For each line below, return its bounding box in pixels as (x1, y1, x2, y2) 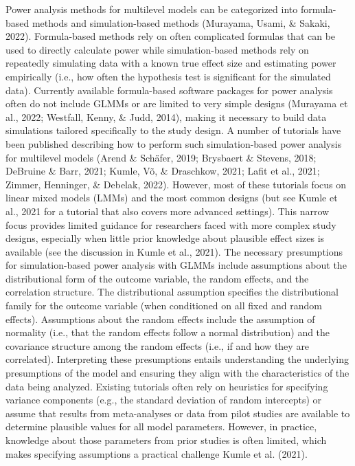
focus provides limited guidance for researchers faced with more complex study (5, 217, 336, 232)
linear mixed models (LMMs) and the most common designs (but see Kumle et (5, 190, 338, 205)
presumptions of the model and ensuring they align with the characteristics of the (5, 366, 350, 380)
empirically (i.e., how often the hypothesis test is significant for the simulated (5, 69, 331, 83)
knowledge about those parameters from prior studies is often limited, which (5, 433, 327, 447)
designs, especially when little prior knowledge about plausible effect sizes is (5, 231, 325, 245)
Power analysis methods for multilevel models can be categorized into (5, 2, 298, 16)
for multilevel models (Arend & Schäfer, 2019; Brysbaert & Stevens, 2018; (5, 150, 317, 164)
